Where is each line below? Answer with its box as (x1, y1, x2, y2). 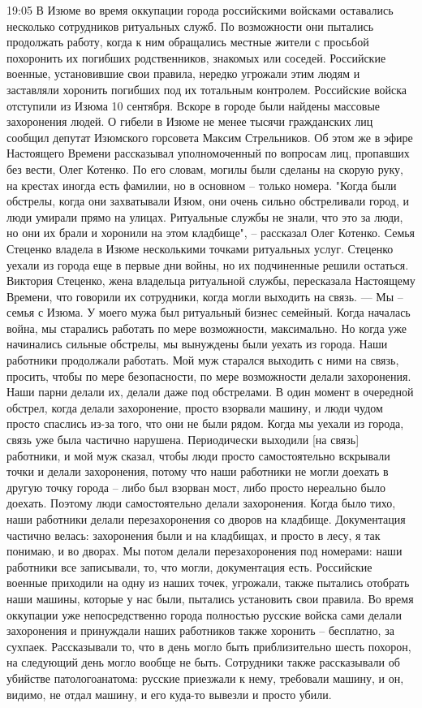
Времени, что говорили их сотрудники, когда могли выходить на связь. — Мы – (6, 287, 403, 304)
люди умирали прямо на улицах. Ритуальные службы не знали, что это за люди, (6, 208, 403, 225)
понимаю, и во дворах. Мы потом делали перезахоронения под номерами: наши (6, 542, 403, 559)
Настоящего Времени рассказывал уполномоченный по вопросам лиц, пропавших (6, 145, 410, 162)
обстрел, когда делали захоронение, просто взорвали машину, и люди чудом (6, 399, 383, 416)
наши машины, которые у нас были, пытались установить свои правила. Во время (6, 589, 414, 607)
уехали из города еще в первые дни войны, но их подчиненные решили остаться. (6, 256, 409, 273)
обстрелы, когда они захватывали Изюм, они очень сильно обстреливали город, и (6, 192, 410, 209)
